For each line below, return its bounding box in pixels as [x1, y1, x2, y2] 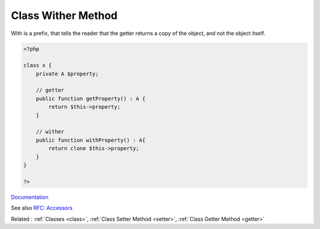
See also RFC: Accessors [11, 205, 73, 212]
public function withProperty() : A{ [36, 136, 146, 144]
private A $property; [36, 70, 99, 77]
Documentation [11, 193, 49, 201]
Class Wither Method [11, 9, 118, 22]
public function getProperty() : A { [36, 95, 146, 102]
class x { [23, 62, 52, 69]
